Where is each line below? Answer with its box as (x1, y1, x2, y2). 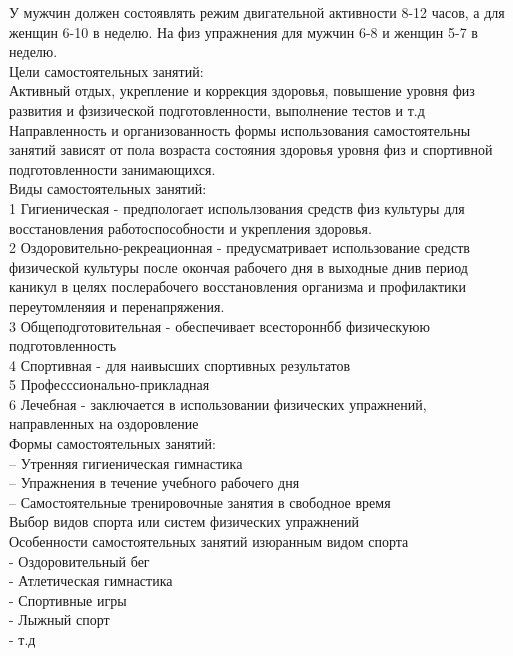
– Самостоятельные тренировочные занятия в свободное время (9, 491, 391, 512)
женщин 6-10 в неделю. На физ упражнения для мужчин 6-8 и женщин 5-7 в (9, 21, 478, 42)
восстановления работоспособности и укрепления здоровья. (9, 217, 372, 238)
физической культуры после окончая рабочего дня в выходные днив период (9, 256, 468, 277)
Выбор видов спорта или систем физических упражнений (9, 511, 360, 532)
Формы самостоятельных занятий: (9, 433, 216, 454)
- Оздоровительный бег (9, 550, 150, 571)
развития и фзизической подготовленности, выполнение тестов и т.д (9, 99, 425, 120)
